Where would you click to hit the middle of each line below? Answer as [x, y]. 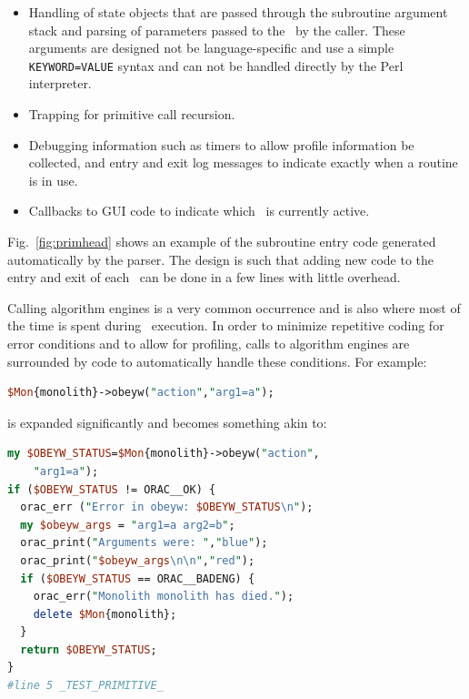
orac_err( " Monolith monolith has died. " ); [164, 597]
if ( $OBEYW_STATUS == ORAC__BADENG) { [138, 578]
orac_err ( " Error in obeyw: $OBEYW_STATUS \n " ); [167, 507]
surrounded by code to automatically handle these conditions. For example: [217, 361]
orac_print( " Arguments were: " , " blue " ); [144, 543]
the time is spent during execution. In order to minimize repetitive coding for [226, 325]
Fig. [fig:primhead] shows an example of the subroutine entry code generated [222, 241]
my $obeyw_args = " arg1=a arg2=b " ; [128, 525]
